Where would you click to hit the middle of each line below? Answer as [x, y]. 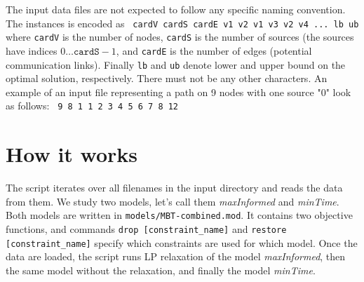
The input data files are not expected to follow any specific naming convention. [176, 9]
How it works [72, 154]
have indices [32, 50]
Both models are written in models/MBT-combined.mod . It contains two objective [179, 215]
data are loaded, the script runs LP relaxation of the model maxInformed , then [176, 256]
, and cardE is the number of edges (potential [214, 50]
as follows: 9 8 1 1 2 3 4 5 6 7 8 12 [92, 106]
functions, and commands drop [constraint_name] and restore [146, 229]
